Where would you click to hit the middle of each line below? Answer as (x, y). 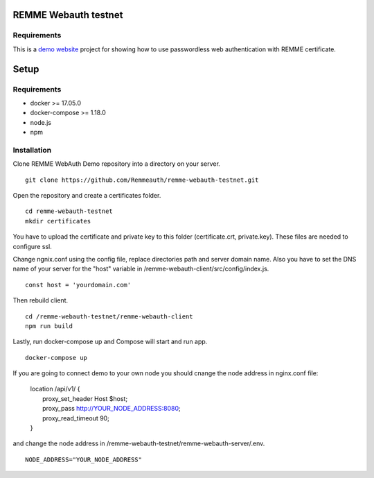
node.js (41, 122)
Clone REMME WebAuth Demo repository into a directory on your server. (117, 164)
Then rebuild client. (41, 300)
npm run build (49, 326)
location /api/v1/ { (55, 389)
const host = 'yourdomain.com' (78, 285)
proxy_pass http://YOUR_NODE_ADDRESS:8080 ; (112, 409)
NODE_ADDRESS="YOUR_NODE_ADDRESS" (83, 459)
